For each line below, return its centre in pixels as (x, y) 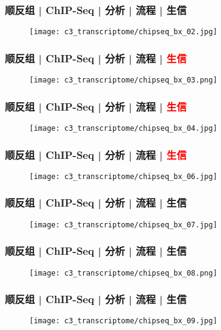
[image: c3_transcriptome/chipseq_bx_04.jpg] (123, 128)
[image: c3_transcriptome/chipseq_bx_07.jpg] (123, 225)
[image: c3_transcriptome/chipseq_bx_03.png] (123, 80)
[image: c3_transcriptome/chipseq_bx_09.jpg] (123, 321)
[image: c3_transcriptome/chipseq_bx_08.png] (123, 273)
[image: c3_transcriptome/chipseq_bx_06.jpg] (123, 176)
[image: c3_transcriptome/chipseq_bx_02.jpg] (123, 32)
